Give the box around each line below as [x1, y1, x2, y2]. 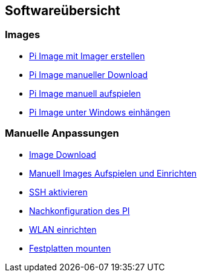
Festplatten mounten [29, 243, 111, 253]
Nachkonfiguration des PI [29, 205, 130, 216]
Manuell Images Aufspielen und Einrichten [29, 168, 197, 178]
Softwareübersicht [5, 3, 120, 18]
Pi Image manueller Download [29, 69, 148, 80]
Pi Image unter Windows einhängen [29, 106, 171, 117]
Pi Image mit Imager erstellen [29, 50, 145, 61]
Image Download [29, 149, 96, 160]
